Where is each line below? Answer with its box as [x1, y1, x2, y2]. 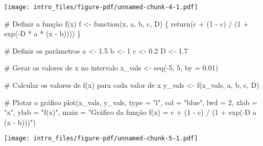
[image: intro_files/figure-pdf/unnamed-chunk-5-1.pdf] [4, 135, 198, 142]
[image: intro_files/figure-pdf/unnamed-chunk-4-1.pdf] [4, 4, 198, 11]
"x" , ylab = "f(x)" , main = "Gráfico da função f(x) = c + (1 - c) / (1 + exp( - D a [4, 107, 256, 117]
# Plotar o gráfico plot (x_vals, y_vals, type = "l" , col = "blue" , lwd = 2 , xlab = [4, 96, 257, 107]
